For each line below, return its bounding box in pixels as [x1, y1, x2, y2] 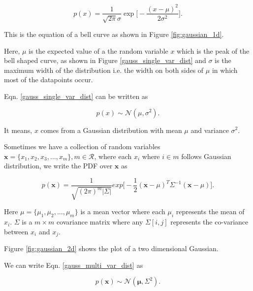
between [4, 226, 29, 236]
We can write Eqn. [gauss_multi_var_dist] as [4, 259, 143, 270]
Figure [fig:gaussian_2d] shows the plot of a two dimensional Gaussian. [4, 243, 219, 254]
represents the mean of [176, 206, 245, 217]
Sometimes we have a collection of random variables [4, 141, 160, 152]
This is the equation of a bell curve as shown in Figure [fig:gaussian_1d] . [4, 29, 224, 39]
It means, [4, 125, 32, 135]
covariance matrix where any [56, 217, 143, 227]
